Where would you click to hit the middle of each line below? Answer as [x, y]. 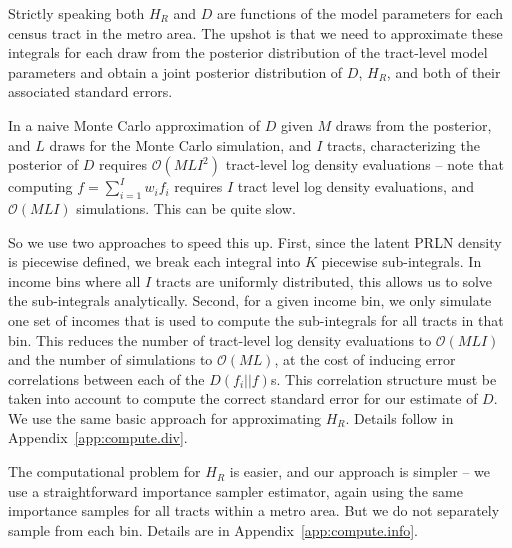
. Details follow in [399, 417]
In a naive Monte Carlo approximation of [134, 124]
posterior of [43, 164]
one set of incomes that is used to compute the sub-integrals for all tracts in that [256, 319]
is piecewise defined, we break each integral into [154, 261]
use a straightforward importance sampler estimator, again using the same [235, 490]
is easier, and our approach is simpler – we [360, 471]
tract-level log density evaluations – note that [364, 164]
